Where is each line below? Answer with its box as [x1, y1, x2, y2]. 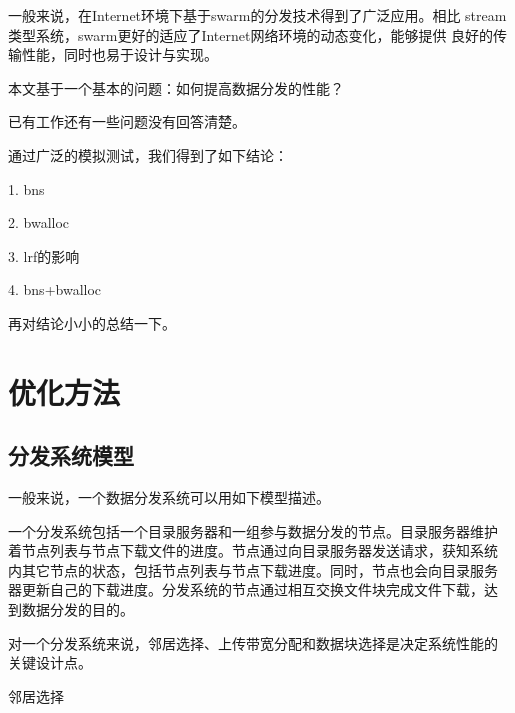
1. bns [8, 178, 45, 199]
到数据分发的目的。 [8, 599, 134, 620]
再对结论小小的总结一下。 [8, 312, 176, 333]
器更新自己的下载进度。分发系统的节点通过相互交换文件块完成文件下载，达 [8, 579, 498, 600]
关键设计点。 [8, 652, 92, 673]
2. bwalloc [8, 212, 70, 233]
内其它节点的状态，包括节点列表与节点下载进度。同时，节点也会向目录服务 [8, 559, 498, 580]
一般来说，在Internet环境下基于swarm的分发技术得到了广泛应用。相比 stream [8, 5, 507, 25]
